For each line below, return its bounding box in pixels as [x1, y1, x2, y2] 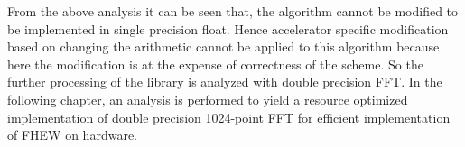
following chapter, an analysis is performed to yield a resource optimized [7, 89, 408, 108]
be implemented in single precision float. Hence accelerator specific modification [7, 19, 449, 38]
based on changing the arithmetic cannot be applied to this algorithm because [7, 37, 440, 56]
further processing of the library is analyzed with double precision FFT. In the [7, 72, 442, 91]
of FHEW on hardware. [7, 125, 137, 144]
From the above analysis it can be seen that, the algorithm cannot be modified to [7, 2, 459, 20]
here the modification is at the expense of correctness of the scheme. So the [7, 54, 423, 73]
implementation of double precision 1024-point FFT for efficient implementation [7, 107, 451, 126]
